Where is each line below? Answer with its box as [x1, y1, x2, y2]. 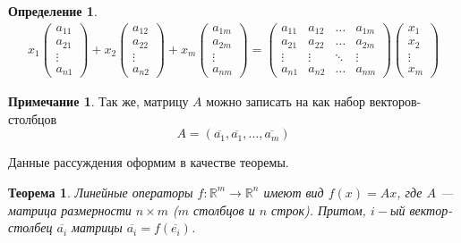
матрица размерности [8, 200, 132, 219]
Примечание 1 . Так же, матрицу [8, 92, 189, 111]
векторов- [369, 92, 422, 111]
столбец [8, 218, 53, 237]
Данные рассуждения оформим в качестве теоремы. [8, 153, 289, 172]
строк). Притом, [271, 200, 366, 219]
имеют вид [263, 182, 324, 201]
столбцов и [193, 200, 255, 219]
